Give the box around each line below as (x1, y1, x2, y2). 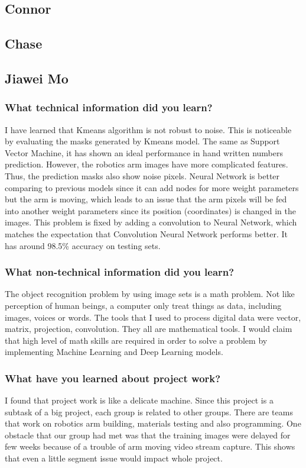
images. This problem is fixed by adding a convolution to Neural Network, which (5, 216, 297, 228)
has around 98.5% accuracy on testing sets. (5, 239, 161, 251)
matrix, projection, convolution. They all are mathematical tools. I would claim (5, 322, 292, 335)
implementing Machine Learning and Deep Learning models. (5, 346, 223, 358)
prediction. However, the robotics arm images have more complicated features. (5, 158, 288, 170)
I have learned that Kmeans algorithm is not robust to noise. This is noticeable (5, 123, 292, 135)
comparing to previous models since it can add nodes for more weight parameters (5, 181, 299, 193)
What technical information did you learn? (5, 100, 213, 115)
